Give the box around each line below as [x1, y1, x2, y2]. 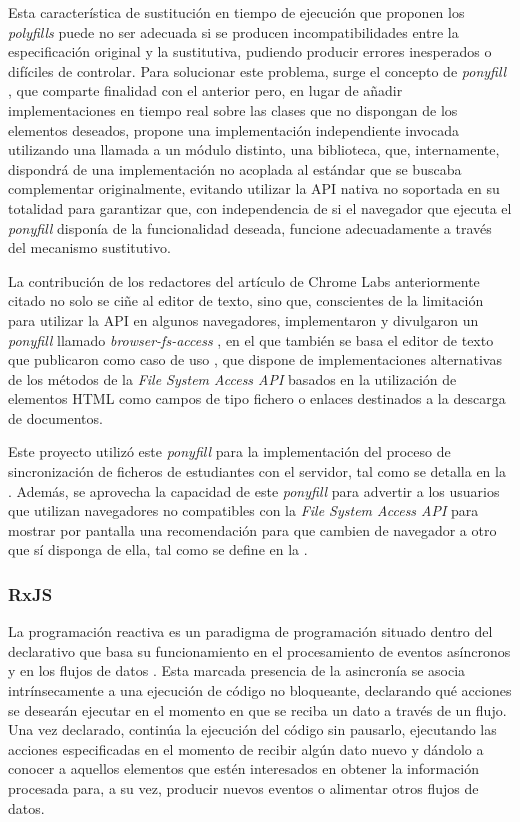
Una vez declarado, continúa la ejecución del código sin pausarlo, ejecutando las [8, 719, 497, 740]
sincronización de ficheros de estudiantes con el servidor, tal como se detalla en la [8, 461, 506, 482]
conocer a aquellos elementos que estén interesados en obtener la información [8, 758, 480, 779]
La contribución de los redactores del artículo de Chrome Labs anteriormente [8, 270, 480, 291]
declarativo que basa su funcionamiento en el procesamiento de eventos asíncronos [8, 640, 511, 661]
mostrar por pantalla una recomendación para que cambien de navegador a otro [8, 519, 497, 540]
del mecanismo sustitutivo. [8, 237, 171, 258]
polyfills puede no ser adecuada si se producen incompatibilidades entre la [8, 21, 459, 42]
